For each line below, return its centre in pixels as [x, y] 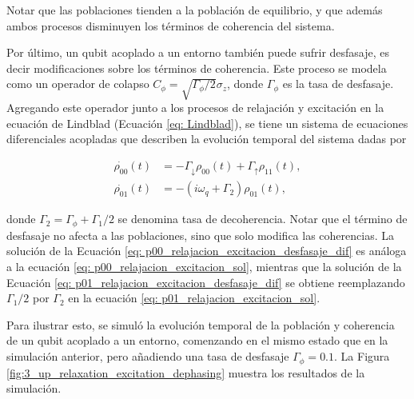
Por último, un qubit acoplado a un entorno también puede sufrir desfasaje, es [198, 52]
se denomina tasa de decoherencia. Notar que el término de [263, 219]
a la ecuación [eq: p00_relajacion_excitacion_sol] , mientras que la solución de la [204, 267]
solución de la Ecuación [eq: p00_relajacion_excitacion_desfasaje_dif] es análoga [207, 251]
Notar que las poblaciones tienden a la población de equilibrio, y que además [195, 10]
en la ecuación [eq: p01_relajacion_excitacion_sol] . [194, 298]
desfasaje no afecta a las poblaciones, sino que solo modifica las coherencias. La [200, 235]
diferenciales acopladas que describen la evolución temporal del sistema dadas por [207, 139]
